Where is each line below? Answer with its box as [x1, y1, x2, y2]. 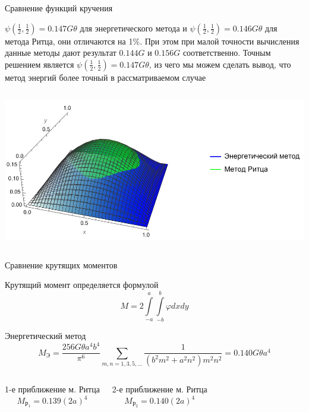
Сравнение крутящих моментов [5, 258, 118, 271]
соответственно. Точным [182, 46, 271, 59]
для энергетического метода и [80, 21, 187, 34]
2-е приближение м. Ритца [112, 383, 207, 395]
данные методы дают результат [5, 46, 116, 59]
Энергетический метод [5, 329, 86, 342]
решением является [5, 58, 74, 70]
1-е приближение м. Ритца [5, 383, 100, 395]
